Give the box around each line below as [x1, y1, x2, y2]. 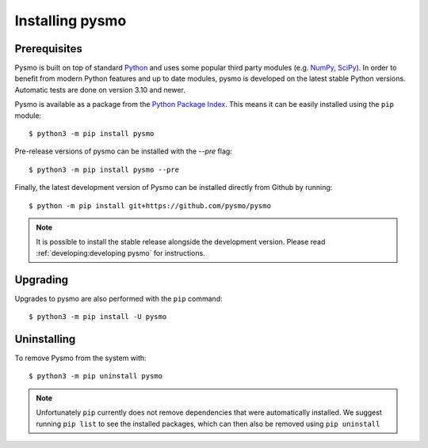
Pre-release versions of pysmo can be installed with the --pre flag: [14, 146, 233, 156]
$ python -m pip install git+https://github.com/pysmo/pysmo [29, 201, 271, 210]
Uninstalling [14, 332, 76, 346]
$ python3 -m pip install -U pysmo [29, 313, 167, 321]
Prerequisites [14, 42, 82, 55]
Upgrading [14, 273, 69, 287]
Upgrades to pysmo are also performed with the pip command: [14, 294, 223, 303]
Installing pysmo [14, 12, 127, 29]
